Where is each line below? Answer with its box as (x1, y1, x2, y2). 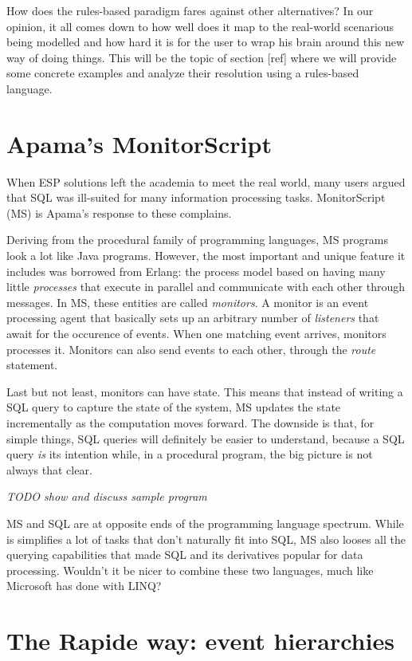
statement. (6, 356, 58, 373)
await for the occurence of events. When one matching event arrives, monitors (6, 325, 386, 342)
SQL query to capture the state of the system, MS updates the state (6, 399, 341, 415)
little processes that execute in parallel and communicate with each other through (6, 278, 405, 295)
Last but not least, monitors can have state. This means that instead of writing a (6, 383, 403, 399)
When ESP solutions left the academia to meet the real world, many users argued (6, 173, 406, 190)
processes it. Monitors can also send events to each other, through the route (6, 340, 376, 357)
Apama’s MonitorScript (6, 127, 272, 159)
